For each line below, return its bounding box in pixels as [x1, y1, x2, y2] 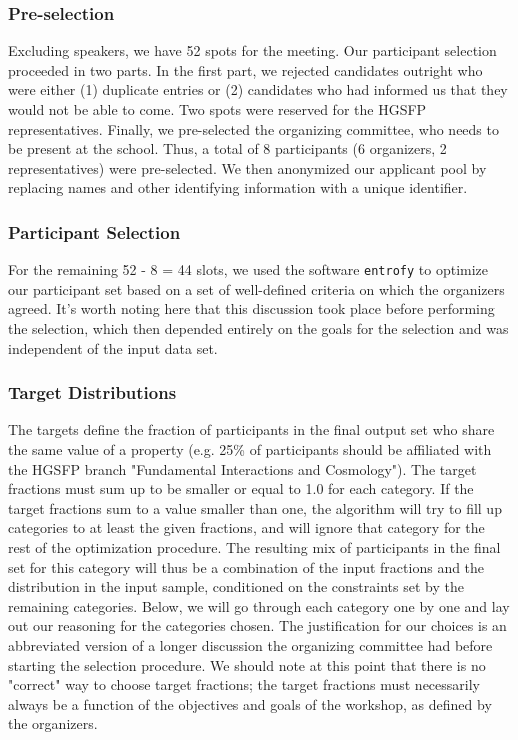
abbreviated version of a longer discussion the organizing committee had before [8, 634, 493, 655]
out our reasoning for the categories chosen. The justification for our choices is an [8, 615, 507, 636]
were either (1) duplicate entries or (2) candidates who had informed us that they [8, 79, 508, 100]
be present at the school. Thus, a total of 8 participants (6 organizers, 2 [8, 138, 447, 159]
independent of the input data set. [8, 337, 218, 358]
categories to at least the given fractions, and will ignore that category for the [8, 517, 485, 538]
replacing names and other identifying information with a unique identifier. [8, 177, 468, 198]
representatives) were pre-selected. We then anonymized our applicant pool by [8, 157, 487, 178]
